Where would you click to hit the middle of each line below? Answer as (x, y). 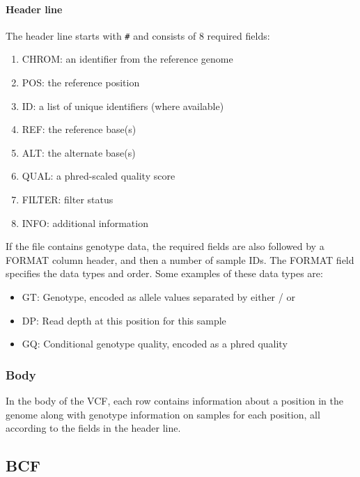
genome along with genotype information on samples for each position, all (163, 414)
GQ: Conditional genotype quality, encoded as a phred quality (155, 344)
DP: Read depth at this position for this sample (124, 320)
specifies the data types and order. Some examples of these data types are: (164, 273)
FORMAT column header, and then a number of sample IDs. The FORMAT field (180, 259)
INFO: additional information (85, 222)
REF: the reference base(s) (79, 129)
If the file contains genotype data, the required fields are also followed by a (165, 246)
